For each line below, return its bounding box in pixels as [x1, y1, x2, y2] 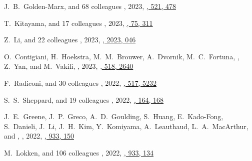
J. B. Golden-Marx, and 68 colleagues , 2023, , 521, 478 [4, 1, 176, 11]
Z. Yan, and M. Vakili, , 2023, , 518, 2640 [4, 61, 133, 71]
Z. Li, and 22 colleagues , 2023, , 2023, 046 [4, 34, 136, 45]
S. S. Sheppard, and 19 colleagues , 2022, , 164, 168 [4, 94, 164, 105]
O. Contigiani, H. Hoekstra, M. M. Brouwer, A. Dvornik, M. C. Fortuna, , [4, 51, 239, 61]
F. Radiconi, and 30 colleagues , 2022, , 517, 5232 [4, 77, 156, 88]
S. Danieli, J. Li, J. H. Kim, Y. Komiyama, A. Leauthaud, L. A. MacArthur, [4, 121, 248, 131]
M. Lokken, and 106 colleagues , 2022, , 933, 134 [4, 147, 153, 158]
